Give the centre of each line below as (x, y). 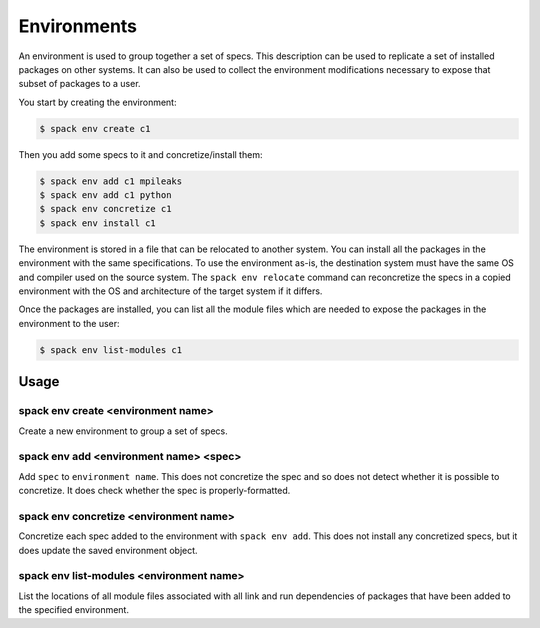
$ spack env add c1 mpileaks (111, 181)
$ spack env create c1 (95, 128)
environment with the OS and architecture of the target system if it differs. (170, 291)
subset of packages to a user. (79, 84)
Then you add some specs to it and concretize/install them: (140, 154)
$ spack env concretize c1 (105, 209)
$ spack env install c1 (98, 223)
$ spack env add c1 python (105, 195)
